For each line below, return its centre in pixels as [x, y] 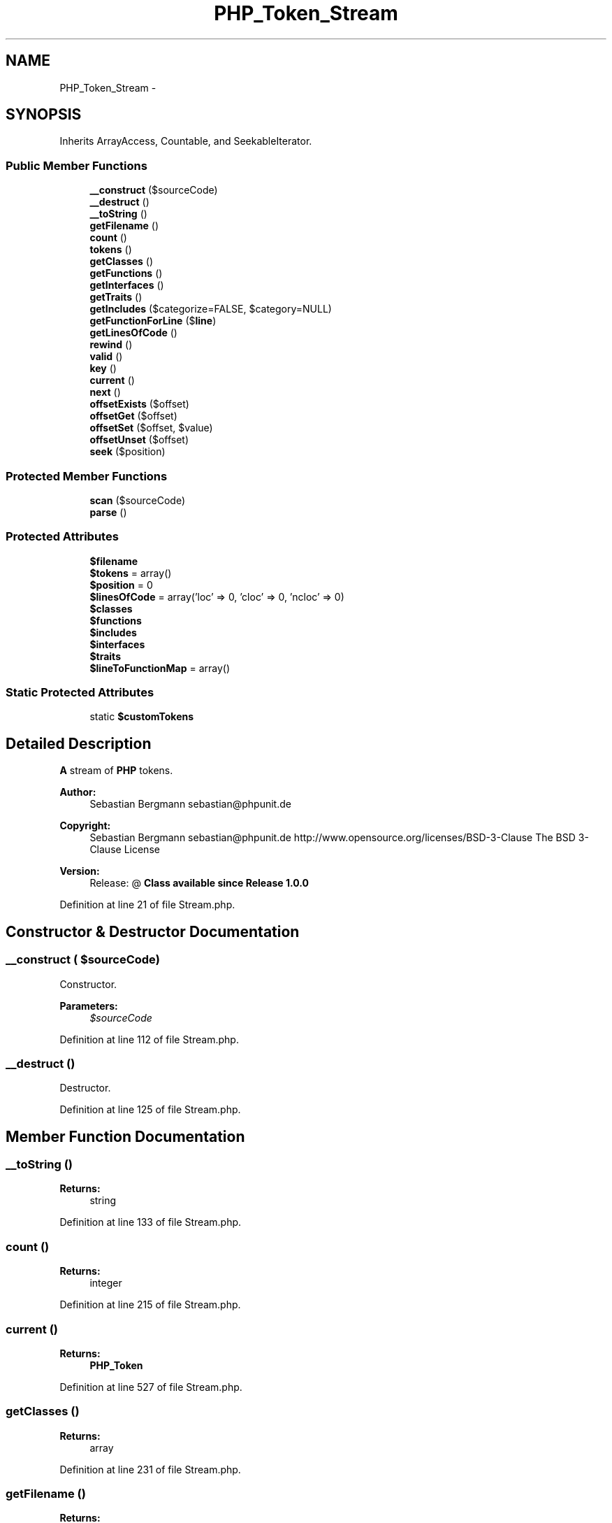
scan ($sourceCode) [138, 500]
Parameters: [89, 1006]
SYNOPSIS [44, 115]
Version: [80, 871]
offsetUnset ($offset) [139, 440]
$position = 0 [121, 585]
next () [105, 392]
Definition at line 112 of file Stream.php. [149, 1039]
